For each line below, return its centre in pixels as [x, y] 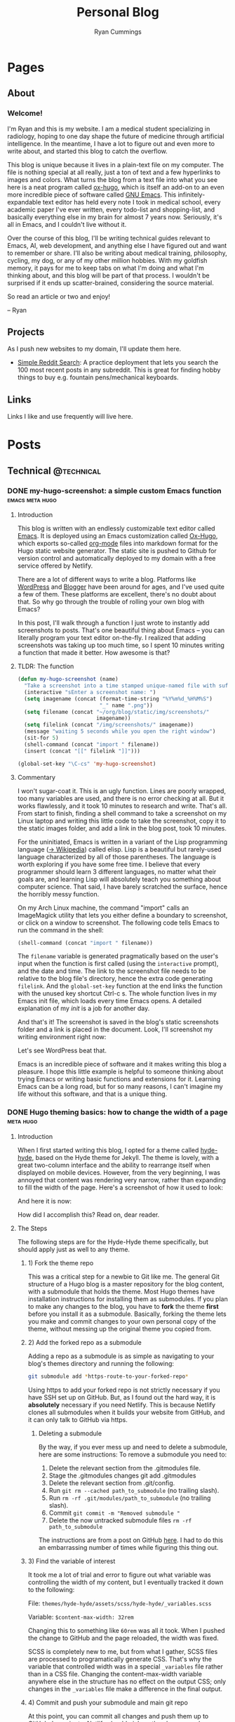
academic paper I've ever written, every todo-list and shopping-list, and [111, 209]
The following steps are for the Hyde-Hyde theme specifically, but [113, 1241]
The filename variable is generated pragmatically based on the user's [118, 956]
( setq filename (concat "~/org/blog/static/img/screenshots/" [117, 712]
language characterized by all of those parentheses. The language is [116, 856]
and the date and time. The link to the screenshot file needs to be [112, 971]
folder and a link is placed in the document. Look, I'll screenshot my [115, 1029]
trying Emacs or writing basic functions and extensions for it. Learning [119, 1079]
